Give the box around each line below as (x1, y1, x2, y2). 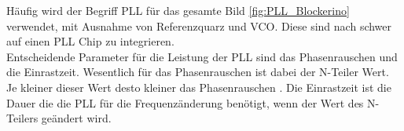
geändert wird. (41, 110, 112, 126)
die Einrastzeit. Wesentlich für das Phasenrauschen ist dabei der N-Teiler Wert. (6, 64, 389, 80)
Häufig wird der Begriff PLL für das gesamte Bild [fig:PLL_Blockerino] (6, 2, 350, 18)
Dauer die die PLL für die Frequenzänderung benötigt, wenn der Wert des (6, 94, 364, 111)
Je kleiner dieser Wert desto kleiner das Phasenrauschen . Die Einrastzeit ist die (6, 78, 391, 95)
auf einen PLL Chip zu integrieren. (6, 33, 174, 49)
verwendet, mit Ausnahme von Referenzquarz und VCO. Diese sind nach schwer (6, 17, 392, 34)
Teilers (6, 110, 39, 126)
